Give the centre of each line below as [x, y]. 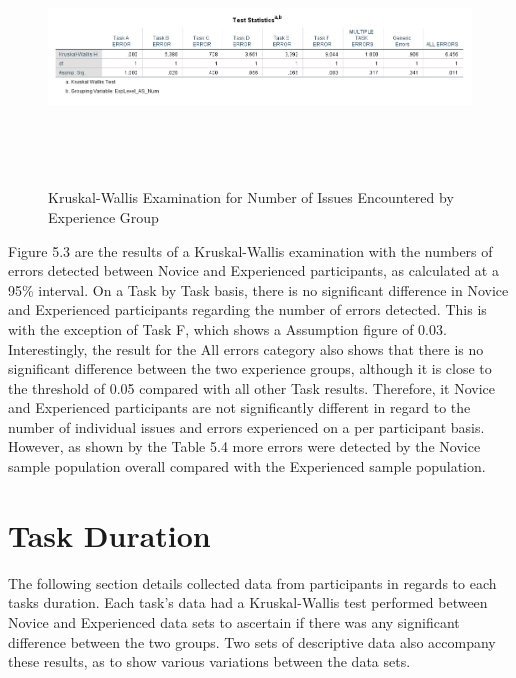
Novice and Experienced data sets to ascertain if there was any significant [234, 621]
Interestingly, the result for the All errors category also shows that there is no [246, 348]
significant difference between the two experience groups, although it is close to [250, 368]
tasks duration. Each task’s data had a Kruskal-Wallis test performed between [248, 602]
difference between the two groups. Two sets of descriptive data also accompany [252, 641]
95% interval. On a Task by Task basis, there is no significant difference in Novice [258, 289]
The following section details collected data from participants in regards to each [252, 582]
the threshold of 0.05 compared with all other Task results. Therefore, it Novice [252, 387]
